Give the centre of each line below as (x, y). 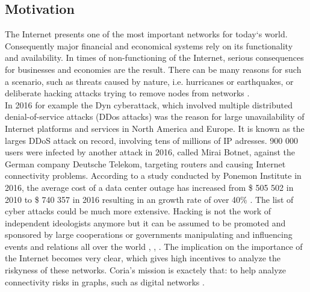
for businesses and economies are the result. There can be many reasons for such (153, 69)
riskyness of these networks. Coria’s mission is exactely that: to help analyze (146, 270)
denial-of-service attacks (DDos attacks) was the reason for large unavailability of (155, 116)
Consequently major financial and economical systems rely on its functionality (149, 45)
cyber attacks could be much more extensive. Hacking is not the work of (138, 211)
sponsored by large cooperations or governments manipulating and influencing (149, 235)
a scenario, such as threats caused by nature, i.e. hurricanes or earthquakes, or (149, 81)
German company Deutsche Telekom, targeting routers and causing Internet (145, 163)
